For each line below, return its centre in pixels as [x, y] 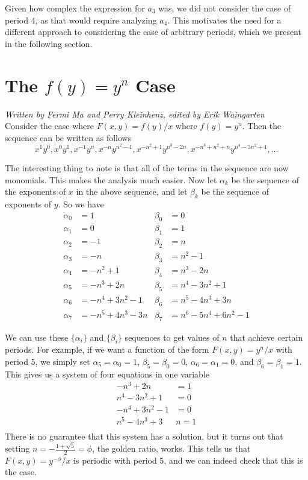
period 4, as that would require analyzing [81, 20]
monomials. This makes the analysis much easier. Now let [111, 179]
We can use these [37, 337]
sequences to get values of [172, 337]
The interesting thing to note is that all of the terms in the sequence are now [147, 167]
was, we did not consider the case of [225, 8]
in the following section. [49, 43]
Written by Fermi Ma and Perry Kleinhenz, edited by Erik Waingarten [135, 114]
